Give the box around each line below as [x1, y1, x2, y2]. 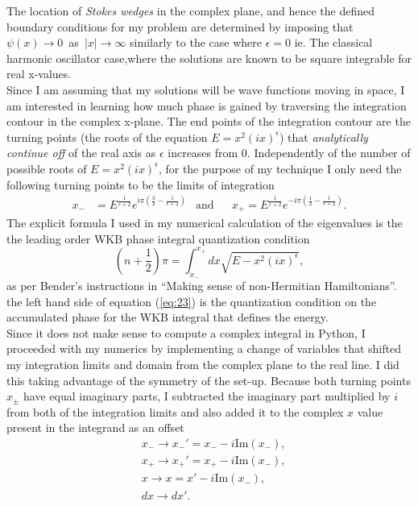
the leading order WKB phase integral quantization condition [6, 230, 310, 247]
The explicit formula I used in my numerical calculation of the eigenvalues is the [6, 214, 403, 231]
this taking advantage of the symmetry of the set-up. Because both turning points [6, 371, 411, 388]
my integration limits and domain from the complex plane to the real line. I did [6, 355, 399, 372]
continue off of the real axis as [6, 144, 156, 161]
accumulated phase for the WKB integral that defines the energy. [6, 309, 329, 326]
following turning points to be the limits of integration [6, 176, 275, 193]
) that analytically [279, 128, 368, 145]
